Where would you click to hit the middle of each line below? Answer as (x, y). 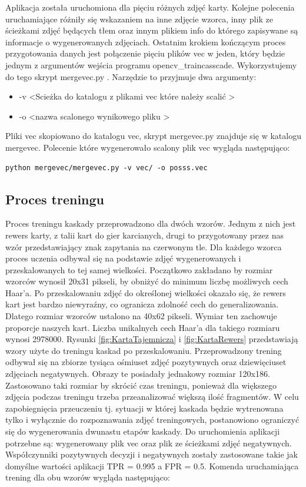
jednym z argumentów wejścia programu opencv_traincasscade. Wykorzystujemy (151, 64)
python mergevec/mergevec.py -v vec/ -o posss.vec (107, 168)
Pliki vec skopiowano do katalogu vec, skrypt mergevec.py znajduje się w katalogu (153, 136)
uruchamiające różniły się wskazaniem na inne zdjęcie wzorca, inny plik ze (139, 19)
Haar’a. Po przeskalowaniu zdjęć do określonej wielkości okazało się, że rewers (146, 292)
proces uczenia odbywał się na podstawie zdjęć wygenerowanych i (123, 258)
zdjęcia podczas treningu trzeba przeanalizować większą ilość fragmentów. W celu (152, 397)
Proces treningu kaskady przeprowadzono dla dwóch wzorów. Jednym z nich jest (151, 223)
